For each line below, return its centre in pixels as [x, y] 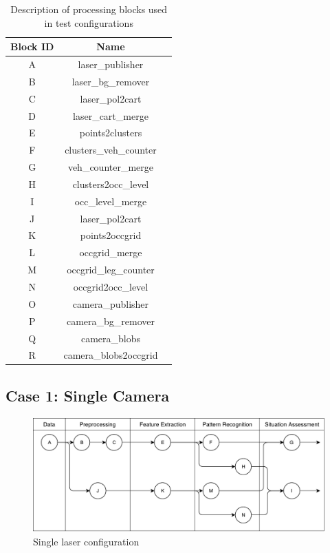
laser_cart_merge [111, 115]
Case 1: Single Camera [88, 395]
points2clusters [111, 133]
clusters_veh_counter [111, 150]
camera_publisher [111, 303]
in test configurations [89, 22]
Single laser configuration [86, 541]
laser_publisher [111, 64]
